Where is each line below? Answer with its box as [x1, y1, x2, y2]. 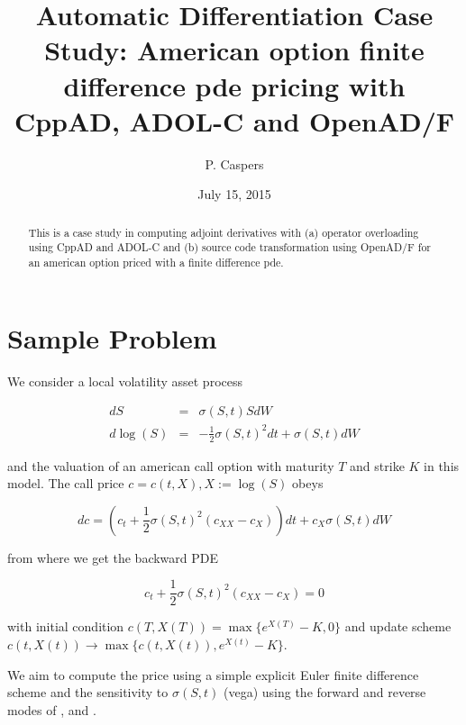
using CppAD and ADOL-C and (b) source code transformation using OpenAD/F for [28, 240, 431, 255]
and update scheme [344, 617, 452, 636]
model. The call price [7, 474, 124, 493]
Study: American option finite [44, 32, 425, 68]
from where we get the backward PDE [7, 548, 219, 566]
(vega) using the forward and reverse [224, 683, 426, 702]
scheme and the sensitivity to [7, 683, 169, 702]
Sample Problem [7, 319, 217, 356]
